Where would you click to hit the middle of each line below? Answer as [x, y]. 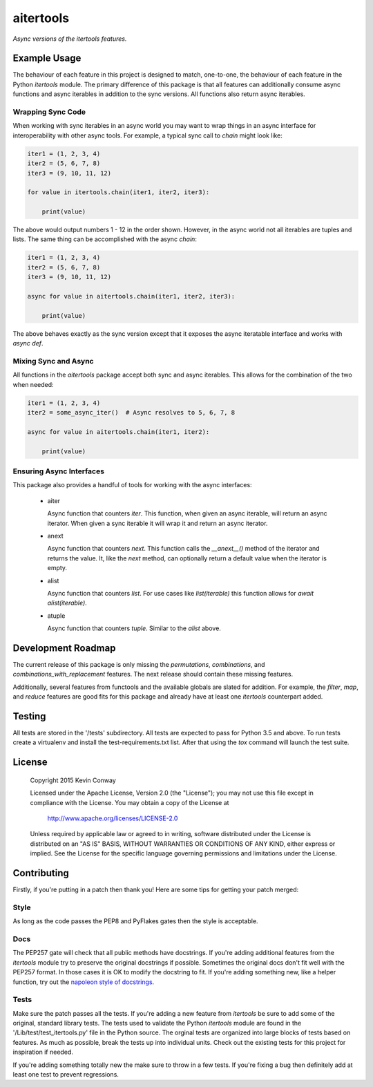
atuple [56, 616]
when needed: [34, 384]
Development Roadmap [64, 648]
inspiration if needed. [43, 1052]
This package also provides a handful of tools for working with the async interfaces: [132, 485]
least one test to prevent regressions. [66, 1075]
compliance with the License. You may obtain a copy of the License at [130, 802]
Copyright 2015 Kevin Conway [73, 780]
